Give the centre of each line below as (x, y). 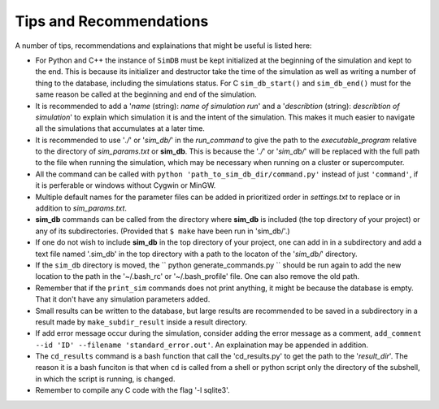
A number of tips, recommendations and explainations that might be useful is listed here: (163, 46)
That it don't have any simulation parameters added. (123, 299)
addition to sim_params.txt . (81, 208)
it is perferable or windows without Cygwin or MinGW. (126, 185)
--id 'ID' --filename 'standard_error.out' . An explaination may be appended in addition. (202, 345)
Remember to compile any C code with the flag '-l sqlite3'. (133, 390)
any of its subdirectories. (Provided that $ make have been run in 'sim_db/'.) (163, 231)
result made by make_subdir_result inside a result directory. (141, 322)
